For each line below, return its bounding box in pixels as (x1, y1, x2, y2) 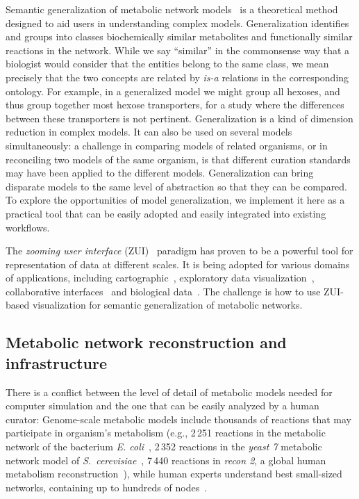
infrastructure (6, 352, 108, 373)
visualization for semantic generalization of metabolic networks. (32, 297, 303, 312)
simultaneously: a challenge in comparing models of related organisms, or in (6, 138, 328, 152)
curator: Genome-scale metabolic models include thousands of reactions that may (6, 411, 351, 426)
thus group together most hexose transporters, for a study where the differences (6, 97, 344, 112)
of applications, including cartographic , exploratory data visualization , (6, 270, 315, 285)
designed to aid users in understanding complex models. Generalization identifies (6, 15, 349, 30)
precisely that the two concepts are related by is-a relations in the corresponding (6, 69, 349, 84)
